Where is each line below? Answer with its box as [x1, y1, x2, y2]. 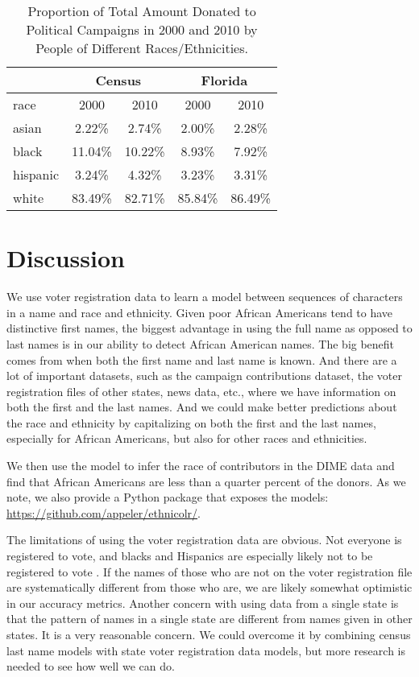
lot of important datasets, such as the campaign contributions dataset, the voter [6, 367, 402, 384]
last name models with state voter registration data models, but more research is [6, 642, 405, 658]
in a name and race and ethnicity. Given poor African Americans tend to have [6, 303, 393, 320]
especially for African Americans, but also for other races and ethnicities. [6, 430, 367, 447]
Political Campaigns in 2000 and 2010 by [26, 20, 258, 39]
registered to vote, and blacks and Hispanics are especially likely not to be [6, 547, 373, 564]
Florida [201, 71, 248, 89]
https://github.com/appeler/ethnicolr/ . [6, 504, 201, 521]
